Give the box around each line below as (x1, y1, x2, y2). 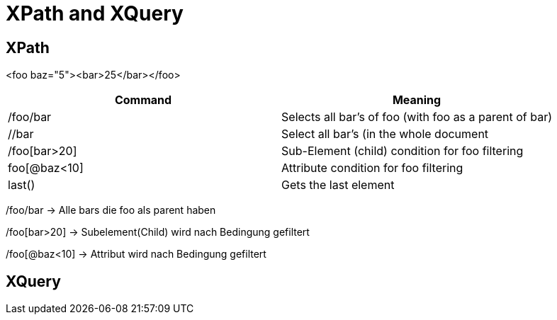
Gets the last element (281, 178, 395, 193)
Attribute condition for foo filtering (281, 161, 463, 176)
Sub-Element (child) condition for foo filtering (281, 144, 524, 159)
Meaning (392, 93, 441, 108)
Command (114, 93, 172, 108)
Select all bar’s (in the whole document (281, 127, 489, 142)
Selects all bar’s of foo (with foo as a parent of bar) (281, 110, 553, 125)
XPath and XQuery (6, 1, 184, 25)
